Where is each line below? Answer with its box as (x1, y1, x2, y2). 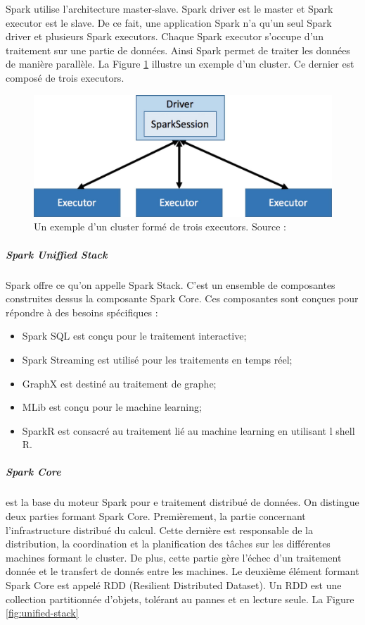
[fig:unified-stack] (6, 605, 79, 620)
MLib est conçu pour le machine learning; (22, 400, 202, 414)
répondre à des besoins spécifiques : (6, 304, 158, 319)
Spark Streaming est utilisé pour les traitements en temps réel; (22, 352, 293, 366)
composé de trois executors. (6, 70, 124, 85)
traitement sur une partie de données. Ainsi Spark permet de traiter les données (6, 42, 350, 57)
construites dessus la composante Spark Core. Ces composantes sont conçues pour (6, 291, 359, 306)
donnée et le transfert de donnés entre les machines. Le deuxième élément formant (6, 564, 359, 578)
